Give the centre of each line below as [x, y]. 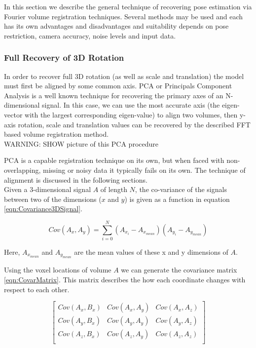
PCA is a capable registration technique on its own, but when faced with [114, 160]
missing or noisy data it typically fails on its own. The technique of [144, 170]
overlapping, [22, 170]
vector [13, 114]
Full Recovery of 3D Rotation [64, 58]
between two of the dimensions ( [53, 199]
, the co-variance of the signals [181, 189]
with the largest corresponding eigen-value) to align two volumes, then [131, 114]
